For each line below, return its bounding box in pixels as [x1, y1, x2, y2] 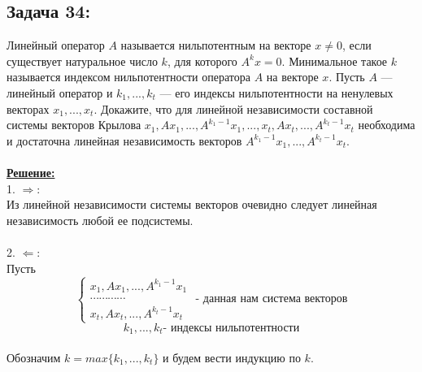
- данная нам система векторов [195, 293, 348, 305]
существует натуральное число [7, 52, 158, 69]
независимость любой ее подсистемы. [7, 211, 194, 228]
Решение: [7, 163, 55, 180]
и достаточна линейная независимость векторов [7, 132, 242, 149]
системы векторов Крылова [7, 116, 141, 133]
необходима [358, 116, 415, 133]
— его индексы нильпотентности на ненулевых [159, 84, 394, 101]
